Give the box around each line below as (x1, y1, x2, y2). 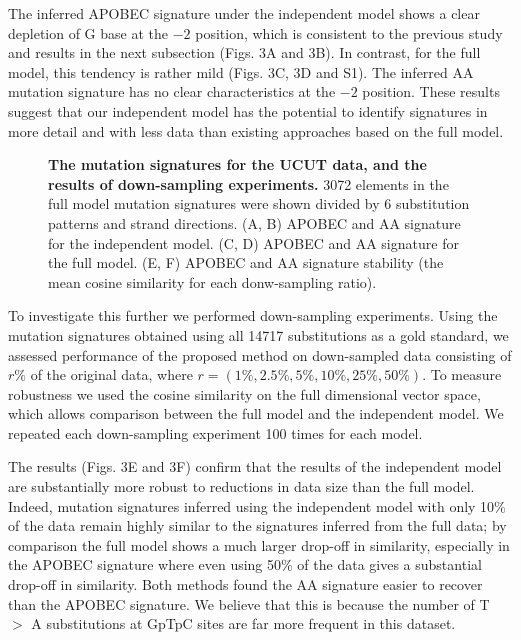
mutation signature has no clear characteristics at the (8, 81, 336, 102)
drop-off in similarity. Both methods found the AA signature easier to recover (8, 574, 483, 595)
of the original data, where (30, 364, 193, 385)
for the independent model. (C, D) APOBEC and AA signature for (48, 232, 459, 253)
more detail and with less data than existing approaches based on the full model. (8, 120, 504, 141)
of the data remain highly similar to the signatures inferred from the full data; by (8, 515, 507, 536)
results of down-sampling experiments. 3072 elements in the (48, 173, 449, 194)
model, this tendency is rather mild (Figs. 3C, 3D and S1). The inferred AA (8, 61, 474, 82)
